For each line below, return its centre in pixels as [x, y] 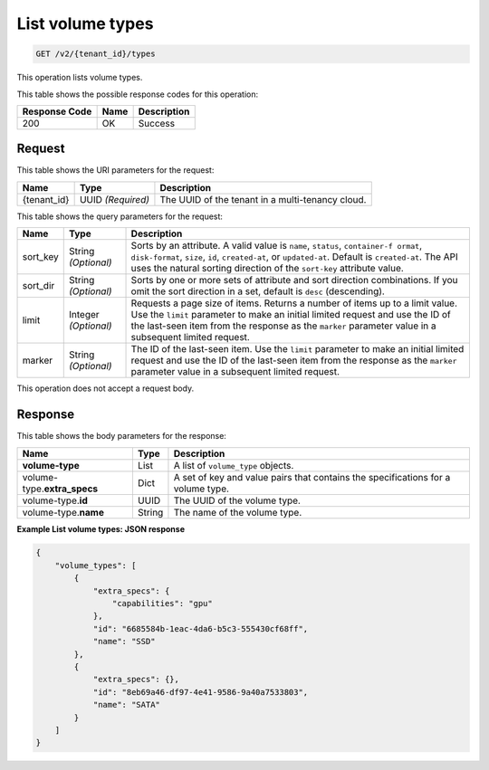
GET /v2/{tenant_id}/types [96, 54]
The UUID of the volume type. [237, 500]
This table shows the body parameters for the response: [121, 436]
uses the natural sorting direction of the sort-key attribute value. [268, 269]
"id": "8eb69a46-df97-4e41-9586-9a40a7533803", [201, 692]
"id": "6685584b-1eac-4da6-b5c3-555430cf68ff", [201, 628]
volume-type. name [63, 512]
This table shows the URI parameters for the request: [115, 170]
